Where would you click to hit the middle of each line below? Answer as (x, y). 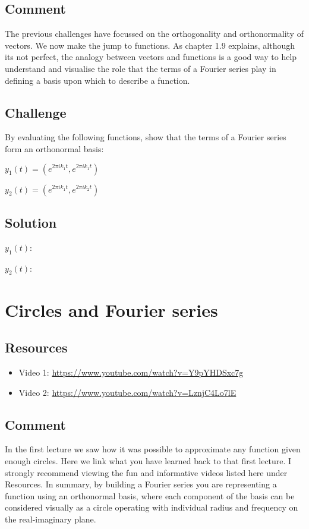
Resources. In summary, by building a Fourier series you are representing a (141, 484)
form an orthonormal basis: (54, 148)
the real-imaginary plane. (51, 519)
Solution (31, 222)
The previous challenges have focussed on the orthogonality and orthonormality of (154, 34)
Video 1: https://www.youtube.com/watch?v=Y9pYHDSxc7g (131, 372)
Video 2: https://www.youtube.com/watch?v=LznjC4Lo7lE (127, 392)
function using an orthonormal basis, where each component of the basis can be (150, 495)
